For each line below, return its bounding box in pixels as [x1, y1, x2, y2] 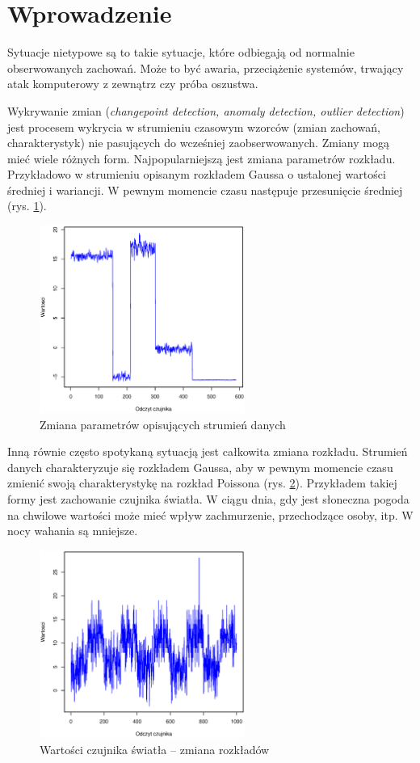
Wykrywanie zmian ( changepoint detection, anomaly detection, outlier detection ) [7, 102, 405, 119]
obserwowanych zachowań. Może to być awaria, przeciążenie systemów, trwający [7, 59, 404, 76]
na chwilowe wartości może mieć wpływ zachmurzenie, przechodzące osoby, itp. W [7, 506, 414, 523]
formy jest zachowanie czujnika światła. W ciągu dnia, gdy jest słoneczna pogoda [7, 491, 409, 508]
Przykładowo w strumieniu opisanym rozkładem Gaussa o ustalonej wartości [7, 166, 386, 183]
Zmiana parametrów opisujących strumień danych [40, 415, 286, 432]
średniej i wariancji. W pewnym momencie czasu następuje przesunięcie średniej [7, 181, 403, 198]
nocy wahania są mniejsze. [7, 522, 138, 539]
